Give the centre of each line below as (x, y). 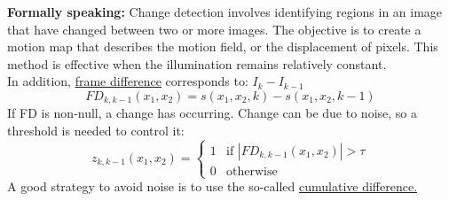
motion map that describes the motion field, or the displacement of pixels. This (223, 46)
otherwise (252, 171)
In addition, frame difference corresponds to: (128, 81)
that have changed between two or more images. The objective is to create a (214, 29)
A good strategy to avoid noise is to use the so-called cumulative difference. (213, 186)
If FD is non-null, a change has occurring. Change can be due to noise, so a (212, 113)
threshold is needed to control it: (96, 131)
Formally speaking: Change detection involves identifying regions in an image (225, 12)
